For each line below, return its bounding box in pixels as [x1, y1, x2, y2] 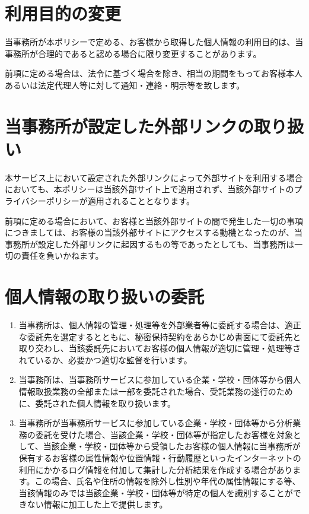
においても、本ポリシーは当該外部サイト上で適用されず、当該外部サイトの [5, 183, 294, 195]
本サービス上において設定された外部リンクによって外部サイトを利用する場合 [5, 171, 303, 183]
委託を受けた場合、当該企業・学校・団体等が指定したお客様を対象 [35, 428, 293, 440]
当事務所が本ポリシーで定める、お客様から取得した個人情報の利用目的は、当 [5, 36, 304, 48]
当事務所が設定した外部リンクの [5, 113, 254, 138]
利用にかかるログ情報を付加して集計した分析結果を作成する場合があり [18, 463, 293, 475]
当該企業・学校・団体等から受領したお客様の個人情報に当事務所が [43, 440, 301, 452]
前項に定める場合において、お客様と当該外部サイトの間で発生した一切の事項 [5, 214, 303, 227]
